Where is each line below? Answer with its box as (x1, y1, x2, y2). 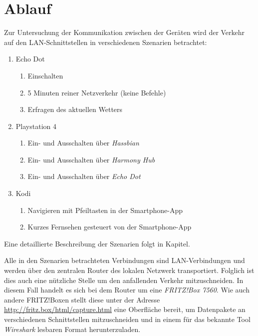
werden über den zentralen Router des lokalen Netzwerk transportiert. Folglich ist (4, 265, 255, 275)
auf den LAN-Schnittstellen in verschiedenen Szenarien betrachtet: (4, 36, 207, 47)
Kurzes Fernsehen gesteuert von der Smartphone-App (27, 221, 192, 232)
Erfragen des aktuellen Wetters (27, 104, 123, 114)
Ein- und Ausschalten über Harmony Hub (27, 154, 155, 164)
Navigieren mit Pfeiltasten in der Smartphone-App (27, 204, 183, 215)
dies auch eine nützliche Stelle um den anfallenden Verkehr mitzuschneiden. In (4, 274, 244, 285)
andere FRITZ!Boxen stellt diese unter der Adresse (4, 294, 160, 304)
